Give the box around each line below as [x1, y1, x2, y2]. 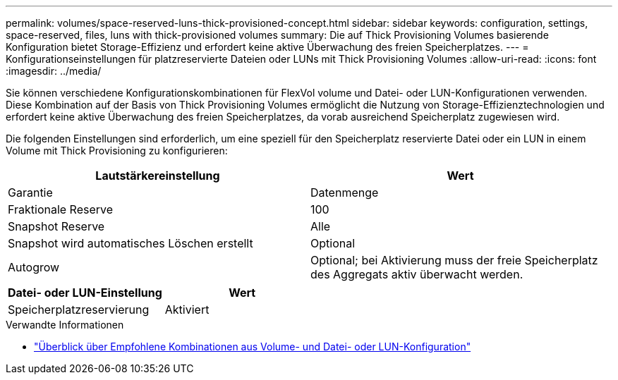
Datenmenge [310, 185, 379, 200]
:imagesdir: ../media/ [6, 65, 102, 77]
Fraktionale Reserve [8, 202, 114, 216]
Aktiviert [164, 302, 210, 317]
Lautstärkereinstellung [95, 168, 220, 183]
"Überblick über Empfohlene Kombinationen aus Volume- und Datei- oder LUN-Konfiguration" [34, 341, 471, 353]
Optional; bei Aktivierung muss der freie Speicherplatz [310, 253, 598, 267]
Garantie [8, 185, 53, 200]
